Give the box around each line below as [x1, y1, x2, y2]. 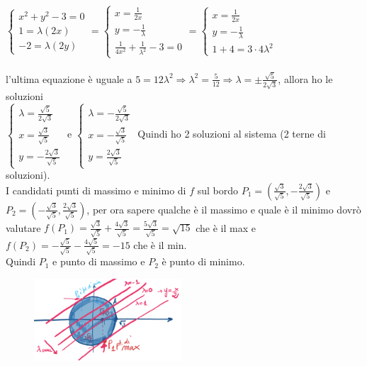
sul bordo [197, 182, 238, 197]
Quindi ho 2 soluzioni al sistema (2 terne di [137, 126, 326, 141]
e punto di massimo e [52, 254, 145, 269]
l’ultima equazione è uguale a [6, 71, 132, 86]
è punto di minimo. [162, 254, 245, 269]
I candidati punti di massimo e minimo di [6, 182, 186, 197]
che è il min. [133, 237, 187, 252]
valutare [6, 220, 41, 235]
